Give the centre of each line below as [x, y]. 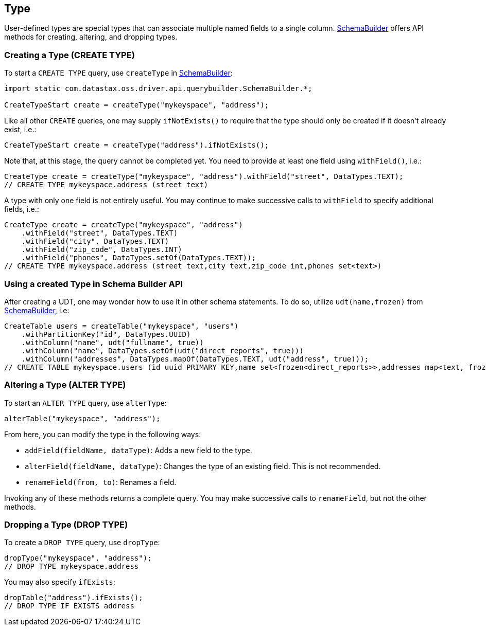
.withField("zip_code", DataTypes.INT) [102, 250]
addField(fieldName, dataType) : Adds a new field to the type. [138, 450]
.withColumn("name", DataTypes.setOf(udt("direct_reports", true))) [162, 350]
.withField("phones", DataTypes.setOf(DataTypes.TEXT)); [138, 258]
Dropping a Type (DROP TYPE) [66, 525]
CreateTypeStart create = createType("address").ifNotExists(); [137, 145]
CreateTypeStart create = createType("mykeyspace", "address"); [137, 105]
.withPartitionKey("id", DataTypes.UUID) [106, 334]
